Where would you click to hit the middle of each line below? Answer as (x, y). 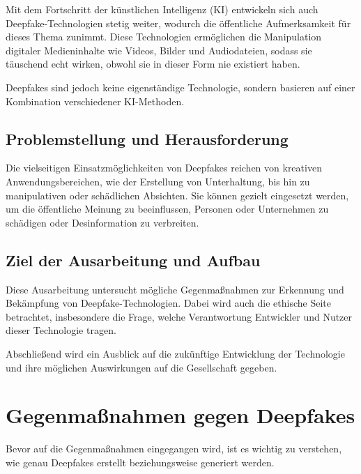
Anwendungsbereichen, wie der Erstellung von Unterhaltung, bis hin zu (158, 181)
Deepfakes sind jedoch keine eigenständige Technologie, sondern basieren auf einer (180, 87)
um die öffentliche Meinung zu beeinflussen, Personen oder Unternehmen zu (167, 209)
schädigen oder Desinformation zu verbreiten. (102, 222)
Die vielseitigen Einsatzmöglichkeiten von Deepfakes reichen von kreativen (164, 168)
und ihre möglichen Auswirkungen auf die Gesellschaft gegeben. (141, 367)
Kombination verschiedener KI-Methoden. (95, 101)
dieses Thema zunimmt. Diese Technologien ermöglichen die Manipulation (164, 37)
